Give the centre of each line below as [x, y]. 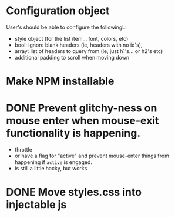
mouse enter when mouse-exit [83, 121]
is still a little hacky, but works [51, 169]
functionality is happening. [73, 133]
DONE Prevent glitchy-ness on [82, 108]
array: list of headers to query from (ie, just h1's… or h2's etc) [89, 51]
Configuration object [58, 11]
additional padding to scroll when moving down [72, 57]
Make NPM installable [60, 81]
